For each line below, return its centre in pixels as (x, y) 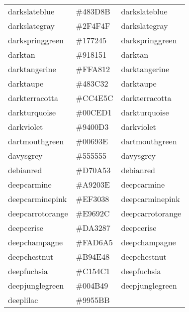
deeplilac (23, 300)
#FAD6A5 (94, 242)
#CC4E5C (94, 98)
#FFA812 (93, 69)
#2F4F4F (93, 26)
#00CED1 (94, 112)
